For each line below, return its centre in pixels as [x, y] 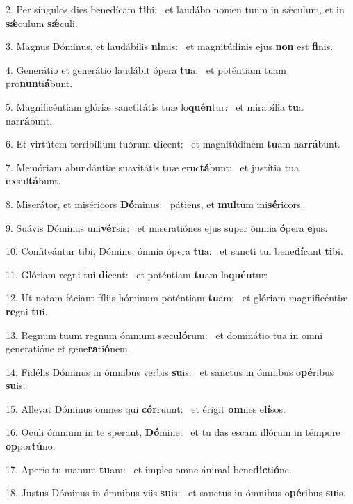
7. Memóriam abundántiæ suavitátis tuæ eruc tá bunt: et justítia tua [152, 167]
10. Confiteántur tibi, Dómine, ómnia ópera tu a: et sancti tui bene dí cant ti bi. [174, 251]
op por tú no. [31, 446]
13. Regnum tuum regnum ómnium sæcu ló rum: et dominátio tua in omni [164, 334]
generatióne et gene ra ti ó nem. [68, 348]
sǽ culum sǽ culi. [42, 23]
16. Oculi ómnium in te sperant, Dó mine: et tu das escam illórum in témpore [173, 432]
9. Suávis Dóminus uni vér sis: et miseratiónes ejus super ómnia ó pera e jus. [167, 227]
